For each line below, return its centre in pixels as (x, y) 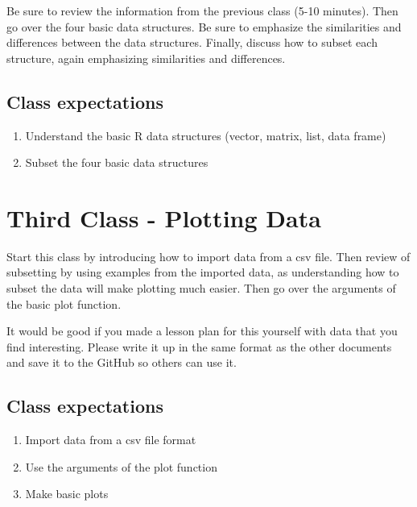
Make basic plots (67, 494)
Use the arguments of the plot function (121, 466)
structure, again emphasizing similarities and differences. (146, 58)
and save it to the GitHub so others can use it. (122, 362)
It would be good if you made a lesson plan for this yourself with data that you (202, 331)
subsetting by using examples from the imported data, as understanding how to (203, 272)
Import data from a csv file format (111, 440)
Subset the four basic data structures (117, 162)
